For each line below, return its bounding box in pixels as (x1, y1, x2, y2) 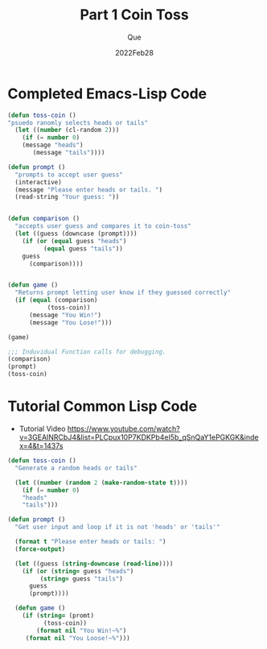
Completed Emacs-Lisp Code (7, 85, 207, 102)
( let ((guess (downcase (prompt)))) (14, 229, 138, 238)
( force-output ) (14, 545, 66, 553)
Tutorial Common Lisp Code (7, 397, 198, 415)
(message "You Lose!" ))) (28, 318, 113, 327)
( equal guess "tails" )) (43, 244, 124, 253)
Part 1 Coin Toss (79, 6, 190, 24)
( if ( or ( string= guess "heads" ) (22, 567, 134, 575)
